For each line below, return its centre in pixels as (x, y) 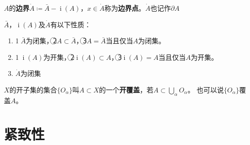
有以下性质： (71, 24)
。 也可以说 (206, 89)
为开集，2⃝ (59, 57)
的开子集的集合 (33, 89)
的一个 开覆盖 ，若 (126, 89)
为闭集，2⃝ (41, 41)
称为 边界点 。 (125, 8)
